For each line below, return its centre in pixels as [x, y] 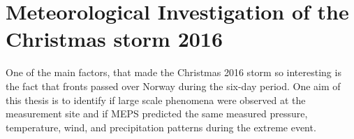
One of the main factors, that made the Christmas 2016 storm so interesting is [174, 72]
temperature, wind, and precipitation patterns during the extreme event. [161, 127]
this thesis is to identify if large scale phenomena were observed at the [156, 100]
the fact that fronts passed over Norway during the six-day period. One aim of [173, 86]
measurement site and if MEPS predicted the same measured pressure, [157, 114]
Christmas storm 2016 [115, 39]
